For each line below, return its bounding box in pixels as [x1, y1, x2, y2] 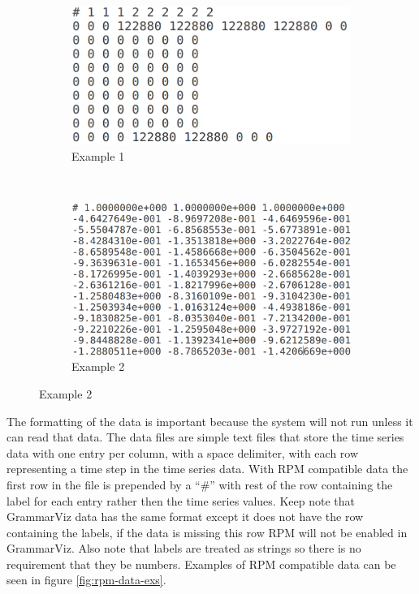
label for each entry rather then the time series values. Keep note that [6, 492, 355, 509]
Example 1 [71, 148, 125, 165]
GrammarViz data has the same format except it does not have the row [6, 508, 364, 525]
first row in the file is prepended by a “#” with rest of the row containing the [6, 476, 393, 493]
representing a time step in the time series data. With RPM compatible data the [6, 460, 408, 477]
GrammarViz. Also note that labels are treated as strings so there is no [6, 540, 361, 557]
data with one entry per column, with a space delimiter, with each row [6, 444, 359, 461]
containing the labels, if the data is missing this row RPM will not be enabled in [6, 523, 408, 540]
